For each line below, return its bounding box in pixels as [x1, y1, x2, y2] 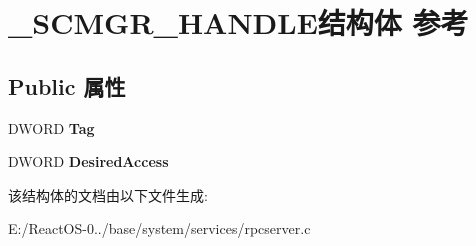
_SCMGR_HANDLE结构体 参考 [8, 2, 469, 43]
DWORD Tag [8, 117, 95, 138]
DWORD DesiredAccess [8, 151, 169, 172]
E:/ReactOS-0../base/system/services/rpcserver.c [8, 218, 311, 239]
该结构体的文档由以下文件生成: [8, 184, 208, 205]
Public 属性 [8, 70, 126, 101]
